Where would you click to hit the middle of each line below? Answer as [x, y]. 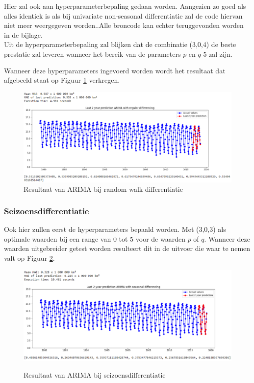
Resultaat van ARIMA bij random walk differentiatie [103, 189]
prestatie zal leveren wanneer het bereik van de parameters [92, 54]
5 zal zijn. [218, 54]
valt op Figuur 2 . [29, 258]
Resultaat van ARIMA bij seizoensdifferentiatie [95, 374]
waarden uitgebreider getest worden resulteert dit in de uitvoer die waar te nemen [127, 248]
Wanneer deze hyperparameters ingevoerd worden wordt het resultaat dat [115, 70]
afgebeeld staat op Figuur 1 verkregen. [62, 80]
